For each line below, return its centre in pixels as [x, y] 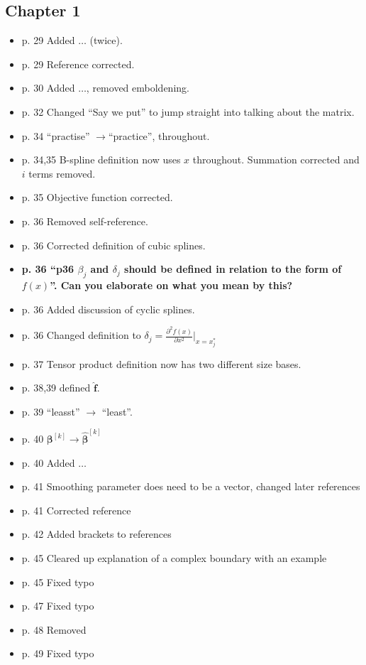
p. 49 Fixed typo [58, 653]
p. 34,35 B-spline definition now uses [101, 160]
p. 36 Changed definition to [81, 335]
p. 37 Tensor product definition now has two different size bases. [161, 363]
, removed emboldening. [138, 88]
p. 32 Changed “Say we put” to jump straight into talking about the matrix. [188, 111]
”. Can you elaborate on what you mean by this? [171, 285]
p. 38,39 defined [56, 388]
